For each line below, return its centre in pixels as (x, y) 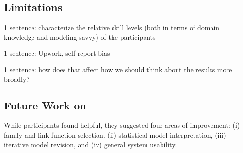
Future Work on (45, 105)
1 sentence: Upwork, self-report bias (57, 53)
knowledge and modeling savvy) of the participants (80, 37)
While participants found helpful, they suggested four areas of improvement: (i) (122, 125)
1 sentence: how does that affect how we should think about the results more (118, 69)
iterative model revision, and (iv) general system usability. (90, 144)
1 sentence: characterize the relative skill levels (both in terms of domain (112, 27)
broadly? (17, 79)
